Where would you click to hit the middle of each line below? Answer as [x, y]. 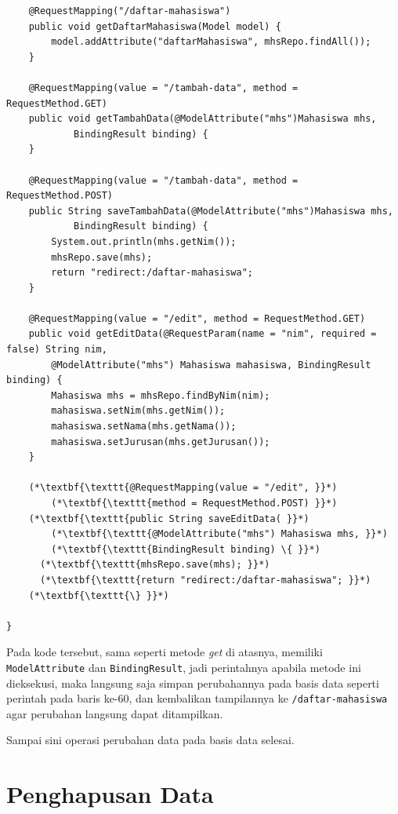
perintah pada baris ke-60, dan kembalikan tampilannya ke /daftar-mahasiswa [197, 698]
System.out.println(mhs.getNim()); [144, 241]
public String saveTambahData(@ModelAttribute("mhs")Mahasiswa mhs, [211, 211]
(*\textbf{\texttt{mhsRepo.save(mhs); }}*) [155, 565]
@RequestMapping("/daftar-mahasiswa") [130, 11]
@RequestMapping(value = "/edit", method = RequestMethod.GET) [197, 318]
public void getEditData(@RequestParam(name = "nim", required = [203, 334]
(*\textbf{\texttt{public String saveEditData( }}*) [169, 518]
